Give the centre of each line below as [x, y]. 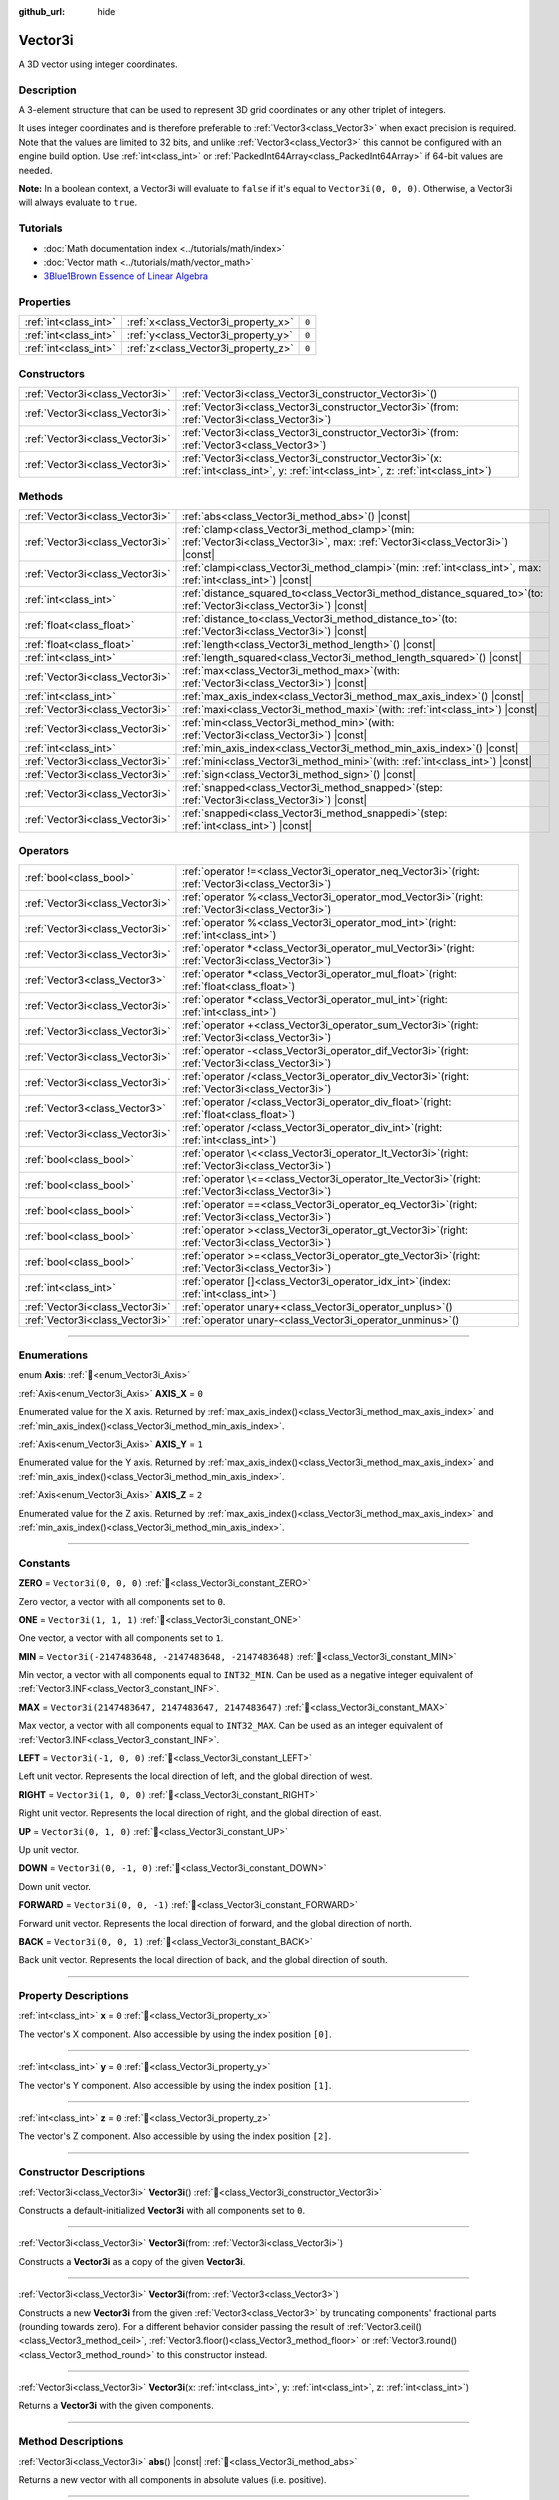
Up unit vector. [49, 1849]
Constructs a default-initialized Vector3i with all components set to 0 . [161, 2210]
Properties [45, 302]
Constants [44, 1563]
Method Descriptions [71, 2442]
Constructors [51, 373]
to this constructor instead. [212, 2354]
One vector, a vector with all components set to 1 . [121, 1638]
